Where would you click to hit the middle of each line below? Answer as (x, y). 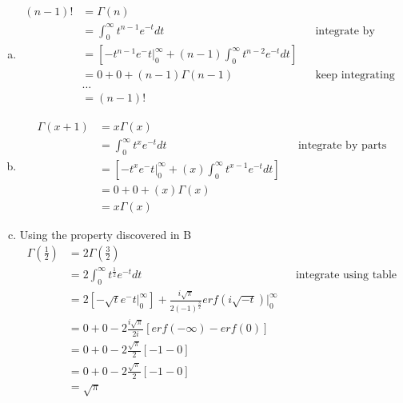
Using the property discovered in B (106, 234)
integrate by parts (342, 146)
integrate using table (346, 275)
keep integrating (355, 76)
